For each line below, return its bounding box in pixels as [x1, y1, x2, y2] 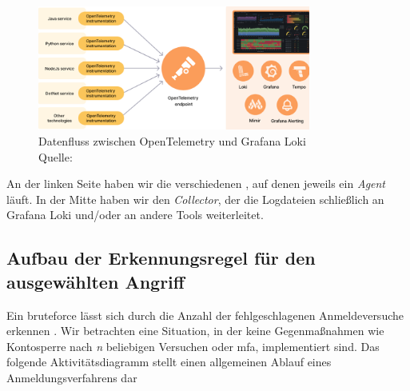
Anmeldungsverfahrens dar [6, 369, 137, 386]
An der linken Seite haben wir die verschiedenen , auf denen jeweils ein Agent [6, 175, 386, 192]
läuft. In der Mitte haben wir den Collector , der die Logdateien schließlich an [6, 190, 384, 207]
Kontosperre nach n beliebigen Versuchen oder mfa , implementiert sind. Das [6, 337, 380, 354]
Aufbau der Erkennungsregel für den [6, 245, 316, 270]
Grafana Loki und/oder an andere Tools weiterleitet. [6, 206, 264, 223]
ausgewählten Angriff [6, 269, 185, 293]
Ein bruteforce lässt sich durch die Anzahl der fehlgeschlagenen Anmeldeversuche [6, 306, 404, 323]
